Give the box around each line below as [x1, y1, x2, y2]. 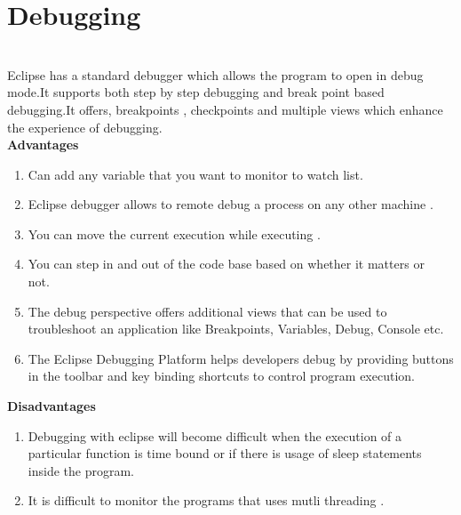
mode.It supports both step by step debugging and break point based [7, 83, 385, 101]
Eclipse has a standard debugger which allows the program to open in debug [7, 65, 424, 84]
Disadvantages [7, 397, 96, 415]
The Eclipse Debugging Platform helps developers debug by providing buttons [28, 349, 454, 367]
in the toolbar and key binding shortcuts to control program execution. [28, 366, 415, 385]
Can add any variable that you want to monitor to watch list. [28, 165, 363, 183]
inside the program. [28, 461, 134, 479]
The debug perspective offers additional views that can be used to [28, 302, 387, 320]
